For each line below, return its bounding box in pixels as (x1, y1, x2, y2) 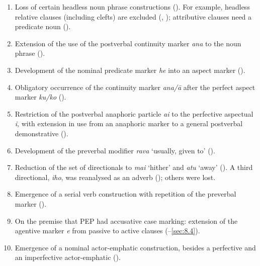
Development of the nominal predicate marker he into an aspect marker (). (15, 64, 245, 75)
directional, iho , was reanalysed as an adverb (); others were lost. (15, 171, 216, 182)
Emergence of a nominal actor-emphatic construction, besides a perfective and (15, 242, 256, 252)
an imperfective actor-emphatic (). (15, 252, 121, 262)
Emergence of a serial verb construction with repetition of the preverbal (15, 189, 236, 199)
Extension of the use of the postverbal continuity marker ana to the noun (15, 38, 241, 48)
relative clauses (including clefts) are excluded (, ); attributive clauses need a (15, 11, 252, 22)
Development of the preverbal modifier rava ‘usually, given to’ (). (15, 145, 215, 155)
